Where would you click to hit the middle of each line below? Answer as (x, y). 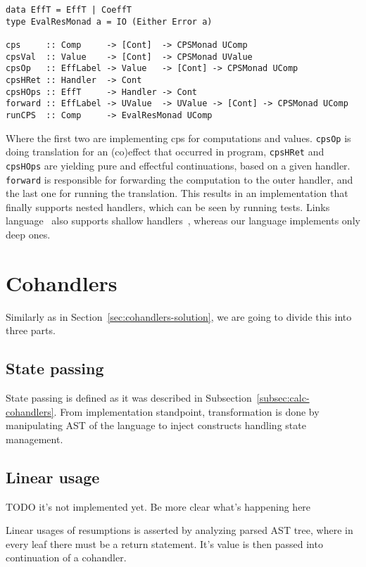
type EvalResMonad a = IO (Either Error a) (109, 21)
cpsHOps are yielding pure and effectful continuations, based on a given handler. (178, 165)
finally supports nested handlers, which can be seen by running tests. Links (168, 206)
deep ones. (28, 234)
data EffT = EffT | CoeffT (69, 10)
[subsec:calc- (283, 398)
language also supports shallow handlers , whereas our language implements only (183, 221)
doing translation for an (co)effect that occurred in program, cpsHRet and (165, 152)
